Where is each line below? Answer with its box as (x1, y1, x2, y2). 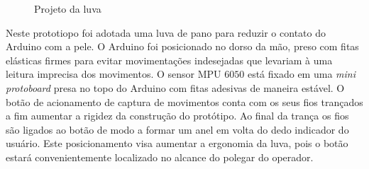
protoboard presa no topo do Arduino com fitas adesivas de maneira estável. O (6, 80, 345, 95)
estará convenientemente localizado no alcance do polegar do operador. (6, 149, 314, 164)
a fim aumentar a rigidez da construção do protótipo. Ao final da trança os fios (6, 108, 349, 123)
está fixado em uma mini (247, 66, 356, 81)
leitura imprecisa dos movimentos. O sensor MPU (6, 66, 221, 81)
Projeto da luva (34, 1, 101, 16)
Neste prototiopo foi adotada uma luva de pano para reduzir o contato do (6, 25, 326, 40)
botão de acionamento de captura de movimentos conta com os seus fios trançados (6, 94, 363, 109)
